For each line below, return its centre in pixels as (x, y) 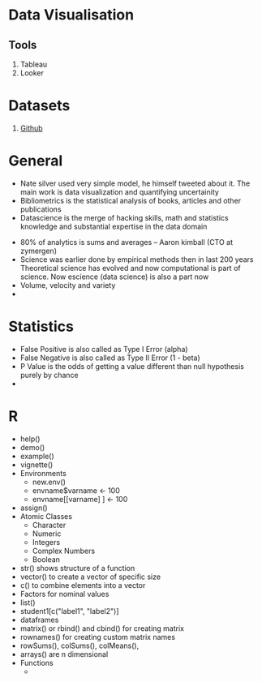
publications (41, 209)
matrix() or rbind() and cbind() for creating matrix (102, 628)
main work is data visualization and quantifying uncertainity (119, 191)
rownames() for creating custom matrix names (98, 637)
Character (49, 525)
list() (28, 603)
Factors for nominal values (64, 594)
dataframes (39, 620)
